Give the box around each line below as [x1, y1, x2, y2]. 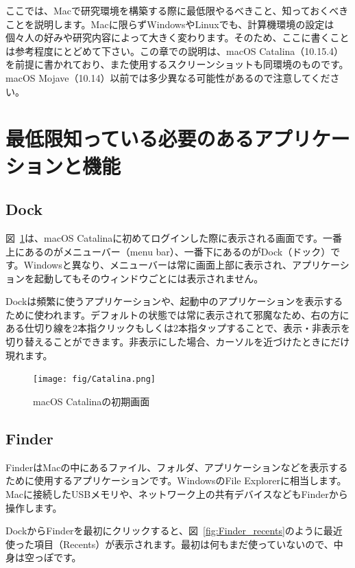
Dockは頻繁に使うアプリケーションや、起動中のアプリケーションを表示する [5, 294, 343, 308]
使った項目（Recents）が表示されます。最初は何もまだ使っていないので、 [5, 536, 334, 551]
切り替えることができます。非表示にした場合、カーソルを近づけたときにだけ [5, 334, 350, 349]
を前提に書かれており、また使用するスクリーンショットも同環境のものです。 [5, 57, 349, 71]
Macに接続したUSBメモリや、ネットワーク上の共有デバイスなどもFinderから [5, 486, 348, 501]
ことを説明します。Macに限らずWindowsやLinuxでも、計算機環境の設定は [5, 16, 334, 31]
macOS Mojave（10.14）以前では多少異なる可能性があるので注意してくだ [5, 70, 330, 84]
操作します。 [5, 500, 62, 514]
